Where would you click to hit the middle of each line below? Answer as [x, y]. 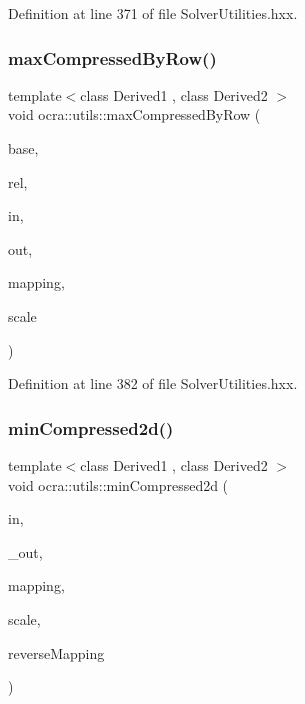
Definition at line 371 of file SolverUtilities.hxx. [153, 13]
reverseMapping [56, 652]
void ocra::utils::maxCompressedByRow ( [134, 114]
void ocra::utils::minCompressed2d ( [118, 484]
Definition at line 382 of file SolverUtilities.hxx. [153, 383]
